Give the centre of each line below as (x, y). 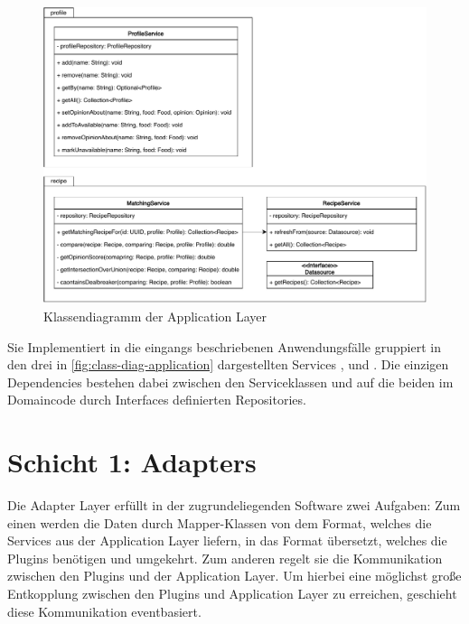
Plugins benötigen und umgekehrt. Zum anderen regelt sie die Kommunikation (225, 558)
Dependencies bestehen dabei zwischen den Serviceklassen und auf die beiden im (230, 382)
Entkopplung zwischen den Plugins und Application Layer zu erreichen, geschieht (232, 593)
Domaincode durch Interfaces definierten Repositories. (157, 400)
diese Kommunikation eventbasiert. (104, 611)
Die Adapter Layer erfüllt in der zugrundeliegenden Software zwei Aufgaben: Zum (234, 505)
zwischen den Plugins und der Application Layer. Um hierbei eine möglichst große (234, 576)
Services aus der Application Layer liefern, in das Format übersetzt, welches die (227, 540)
